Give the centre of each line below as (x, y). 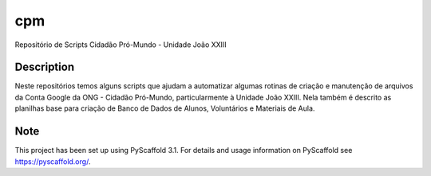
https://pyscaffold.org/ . (53, 161)
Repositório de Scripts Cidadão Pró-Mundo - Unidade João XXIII (121, 45)
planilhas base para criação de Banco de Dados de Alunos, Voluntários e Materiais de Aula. (165, 108)
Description (45, 67)
